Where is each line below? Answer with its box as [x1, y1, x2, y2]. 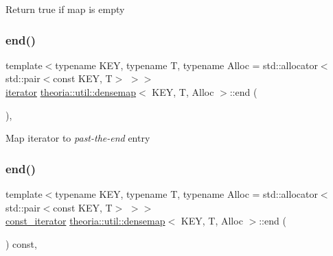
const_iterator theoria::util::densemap [5, 214, 165, 228]
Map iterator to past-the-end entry [5, 131, 150, 145]
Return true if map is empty [5, 2, 125, 16]
